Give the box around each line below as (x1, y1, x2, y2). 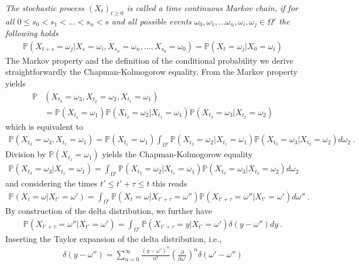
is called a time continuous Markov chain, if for (126, 2, 298, 13)
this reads (152, 177, 187, 189)
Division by (5, 148, 46, 160)
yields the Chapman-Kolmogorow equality (102, 148, 253, 160)
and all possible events (111, 15, 192, 27)
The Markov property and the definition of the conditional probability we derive (5, 54, 293, 66)
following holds (5, 27, 59, 39)
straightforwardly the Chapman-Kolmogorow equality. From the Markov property (5, 65, 298, 78)
